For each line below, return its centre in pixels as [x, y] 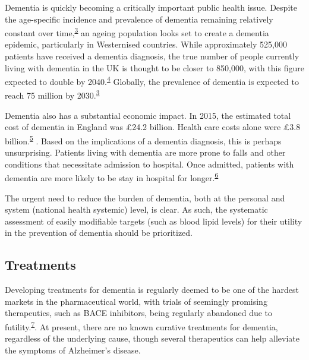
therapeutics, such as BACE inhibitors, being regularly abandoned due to [139, 313]
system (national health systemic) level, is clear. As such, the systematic [136, 209]
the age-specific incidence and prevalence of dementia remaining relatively [139, 19]
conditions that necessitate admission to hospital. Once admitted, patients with [149, 164]
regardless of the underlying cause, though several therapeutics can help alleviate [152, 338]
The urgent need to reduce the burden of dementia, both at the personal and [145, 198]
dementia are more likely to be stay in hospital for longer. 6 [112, 177]
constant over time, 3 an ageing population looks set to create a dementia [137, 32]
